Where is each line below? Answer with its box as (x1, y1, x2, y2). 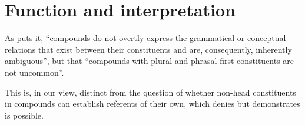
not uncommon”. (5, 66, 64, 78)
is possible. (5, 109, 44, 121)
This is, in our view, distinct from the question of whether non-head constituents (5, 86, 296, 98)
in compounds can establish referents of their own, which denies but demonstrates (5, 97, 300, 110)
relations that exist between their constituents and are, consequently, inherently (5, 43, 292, 55)
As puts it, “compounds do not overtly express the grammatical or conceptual (5, 32, 286, 44)
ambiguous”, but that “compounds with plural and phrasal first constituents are (5, 55, 294, 67)
